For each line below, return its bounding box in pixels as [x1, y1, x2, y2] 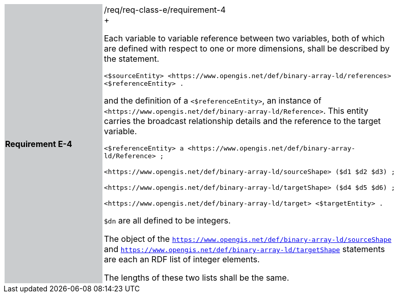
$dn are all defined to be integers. [104, 215, 231, 226]
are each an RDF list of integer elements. [104, 254, 260, 264]
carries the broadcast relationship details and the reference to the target [104, 116, 381, 126]
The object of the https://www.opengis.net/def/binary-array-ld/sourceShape [104, 234, 392, 244]
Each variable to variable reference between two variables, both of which [104, 33, 385, 43]
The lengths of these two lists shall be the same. [104, 273, 289, 283]
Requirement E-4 [5, 138, 72, 149]
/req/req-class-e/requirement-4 [104, 5, 226, 15]
